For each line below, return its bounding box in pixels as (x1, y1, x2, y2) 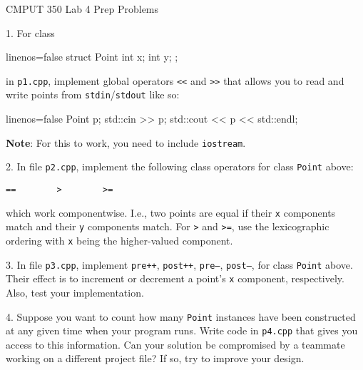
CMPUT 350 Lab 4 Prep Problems (6, 1, 159, 16)
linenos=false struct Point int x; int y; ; (6, 49, 178, 64)
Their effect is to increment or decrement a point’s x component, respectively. (6, 271, 344, 286)
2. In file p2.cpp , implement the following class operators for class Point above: (6, 159, 354, 174)
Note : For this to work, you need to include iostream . (6, 135, 246, 150)
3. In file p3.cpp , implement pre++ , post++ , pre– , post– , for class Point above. (6, 257, 353, 272)
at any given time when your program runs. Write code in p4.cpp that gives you (6, 323, 358, 338)
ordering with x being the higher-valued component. (6, 232, 233, 247)
